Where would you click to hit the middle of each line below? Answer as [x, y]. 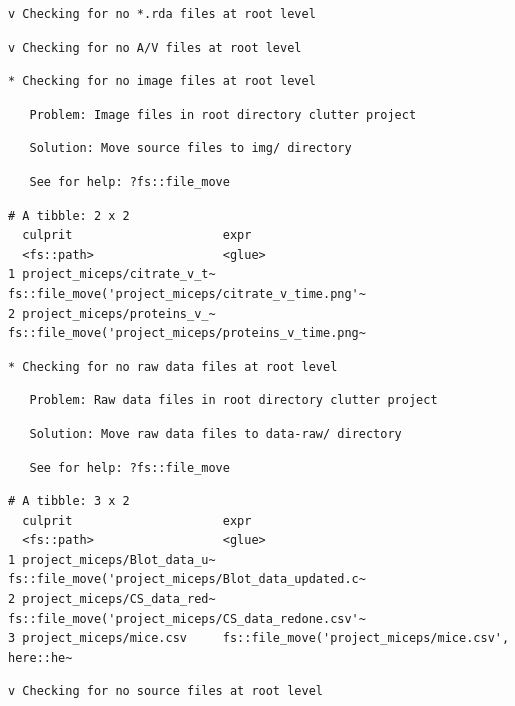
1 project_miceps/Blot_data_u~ [112, 559]
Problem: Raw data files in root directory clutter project [233, 400]
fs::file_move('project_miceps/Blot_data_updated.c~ [187, 579]
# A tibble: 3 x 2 [69, 501]
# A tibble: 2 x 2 [69, 215]
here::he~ [40, 657]
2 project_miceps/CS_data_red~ [112, 599]
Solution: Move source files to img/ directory [190, 148]
